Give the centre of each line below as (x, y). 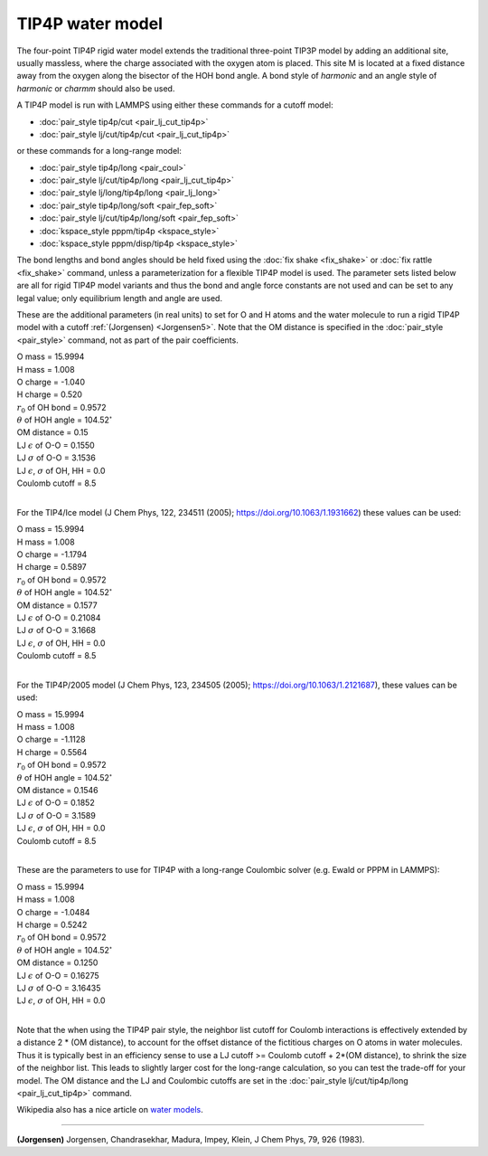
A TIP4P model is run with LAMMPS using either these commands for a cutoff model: (175, 105)
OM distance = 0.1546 (57, 791)
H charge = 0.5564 (52, 752)
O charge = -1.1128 (51, 739)
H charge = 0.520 (50, 394)
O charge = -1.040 (51, 382)
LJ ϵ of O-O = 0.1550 (56, 445)
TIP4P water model (89, 24)
